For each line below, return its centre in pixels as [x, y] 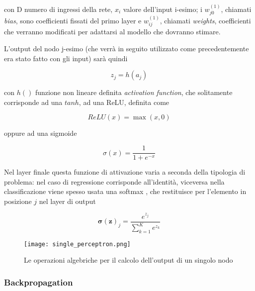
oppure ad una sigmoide [41, 133]
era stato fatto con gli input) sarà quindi [66, 58]
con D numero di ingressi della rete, [58, 9]
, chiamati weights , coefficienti [205, 21]
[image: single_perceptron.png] [77, 244]
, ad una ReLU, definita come [124, 102]
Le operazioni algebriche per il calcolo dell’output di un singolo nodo [128, 260]
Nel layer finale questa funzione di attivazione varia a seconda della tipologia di [125, 172]
